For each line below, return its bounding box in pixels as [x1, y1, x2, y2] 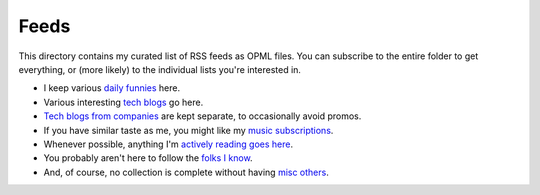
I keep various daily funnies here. [43, 82, 181, 94]
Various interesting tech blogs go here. [43, 96, 204, 108]
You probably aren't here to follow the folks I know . [43, 152, 254, 164]
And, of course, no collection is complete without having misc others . [43, 166, 329, 178]
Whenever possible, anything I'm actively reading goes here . [43, 138, 294, 150]
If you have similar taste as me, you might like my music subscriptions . [43, 124, 334, 136]
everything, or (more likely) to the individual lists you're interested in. [18, 63, 302, 75]
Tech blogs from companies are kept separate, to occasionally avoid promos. [43, 110, 362, 122]
